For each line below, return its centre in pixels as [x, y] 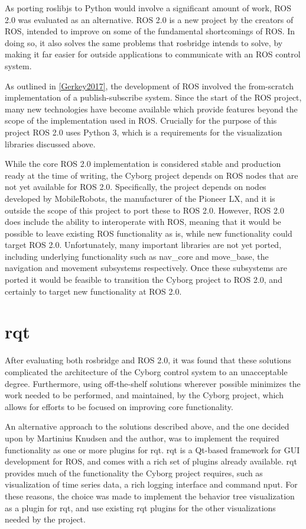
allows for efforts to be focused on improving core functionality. [119, 406]
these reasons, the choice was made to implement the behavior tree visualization [150, 496]
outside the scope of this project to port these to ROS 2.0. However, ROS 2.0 [144, 210]
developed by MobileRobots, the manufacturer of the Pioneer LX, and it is [140, 198]
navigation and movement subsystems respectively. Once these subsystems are [146, 268]
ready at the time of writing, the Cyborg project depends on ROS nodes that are [152, 175]
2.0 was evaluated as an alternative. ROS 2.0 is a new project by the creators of [149, 19]
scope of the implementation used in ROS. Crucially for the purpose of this [141, 120]
